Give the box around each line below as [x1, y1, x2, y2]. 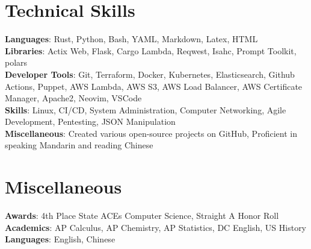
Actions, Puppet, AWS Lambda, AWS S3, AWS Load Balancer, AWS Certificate [5, 80, 303, 92]
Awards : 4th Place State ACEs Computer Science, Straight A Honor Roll [5, 209, 279, 222]
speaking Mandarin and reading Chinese [5, 139, 153, 151]
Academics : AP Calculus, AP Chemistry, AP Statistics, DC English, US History [5, 221, 307, 233]
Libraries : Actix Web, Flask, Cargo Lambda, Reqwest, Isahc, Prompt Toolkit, [5, 44, 297, 57]
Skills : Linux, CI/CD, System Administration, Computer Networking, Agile [5, 103, 286, 116]
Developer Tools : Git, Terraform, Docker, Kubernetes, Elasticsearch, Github [5, 68, 295, 80]
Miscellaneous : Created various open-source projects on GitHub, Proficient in [5, 127, 297, 139]
